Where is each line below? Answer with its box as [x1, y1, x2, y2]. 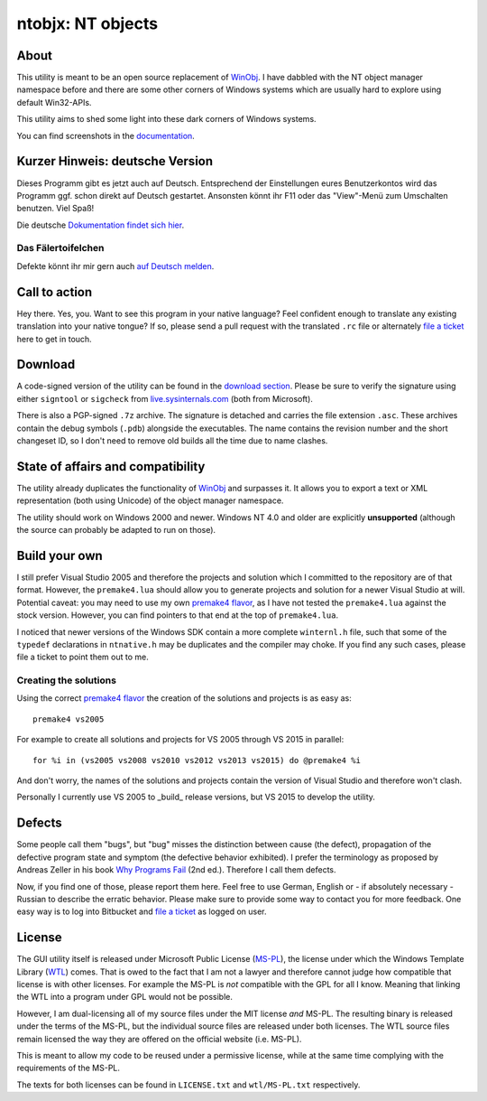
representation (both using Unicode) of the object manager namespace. [16, 495, 284, 506]
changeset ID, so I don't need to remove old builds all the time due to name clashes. [16, 435, 328, 446]
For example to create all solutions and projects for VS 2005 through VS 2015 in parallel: [16, 734, 345, 745]
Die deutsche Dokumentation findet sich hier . [16, 219, 185, 230]
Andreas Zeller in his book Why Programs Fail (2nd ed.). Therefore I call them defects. [16, 864, 337, 875]
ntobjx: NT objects [16, 14, 159, 33]
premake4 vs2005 [32, 714, 105, 724]
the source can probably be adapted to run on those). [16, 525, 216, 536]
